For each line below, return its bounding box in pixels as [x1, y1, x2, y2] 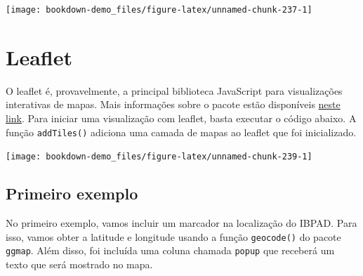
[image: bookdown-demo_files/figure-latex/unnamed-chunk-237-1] [6, 5, 312, 15]
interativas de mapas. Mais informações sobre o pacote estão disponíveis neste [6, 97, 341, 112]
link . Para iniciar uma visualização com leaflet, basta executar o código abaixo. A [6, 110, 357, 125]
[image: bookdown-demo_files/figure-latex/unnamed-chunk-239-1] [6, 152, 312, 162]
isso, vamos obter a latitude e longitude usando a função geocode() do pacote [6, 229, 341, 244]
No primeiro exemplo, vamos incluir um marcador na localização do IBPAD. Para [6, 216, 357, 230]
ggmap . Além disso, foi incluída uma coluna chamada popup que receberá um [6, 243, 335, 258]
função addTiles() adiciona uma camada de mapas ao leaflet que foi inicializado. [6, 124, 357, 139]
